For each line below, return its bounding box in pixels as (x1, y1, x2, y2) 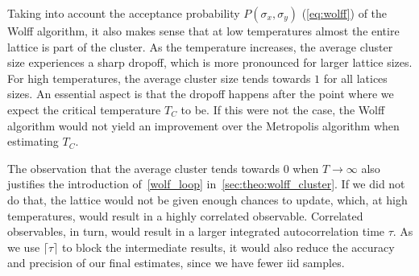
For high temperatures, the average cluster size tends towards (7, 69, 311, 86)
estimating (7, 133, 59, 150)
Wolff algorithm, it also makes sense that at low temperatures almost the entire (7, 23, 400, 39)
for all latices (323, 69, 388, 86)
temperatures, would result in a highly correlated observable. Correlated (7, 207, 363, 224)
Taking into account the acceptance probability (7, 5, 240, 21)
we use (7, 238, 40, 255)
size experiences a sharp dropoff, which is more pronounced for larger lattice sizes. (7, 54, 413, 71)
